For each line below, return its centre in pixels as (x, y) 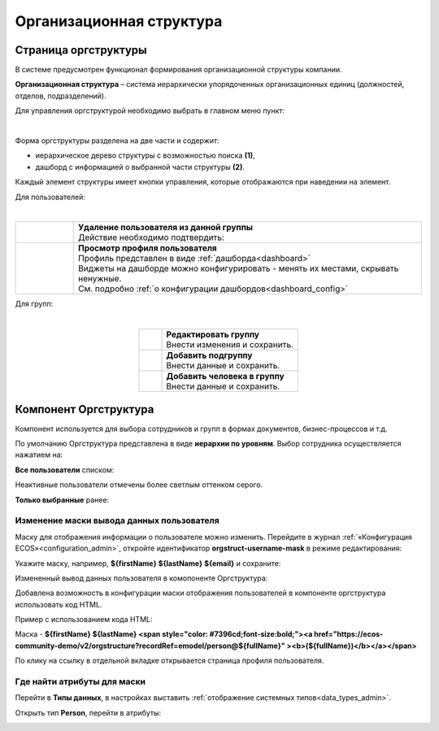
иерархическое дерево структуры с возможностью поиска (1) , (145, 155)
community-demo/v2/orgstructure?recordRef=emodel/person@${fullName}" (150, 646)
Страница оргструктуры (81, 50)
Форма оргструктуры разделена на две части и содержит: (117, 141)
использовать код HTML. (59, 604)
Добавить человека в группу (225, 376)
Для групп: (34, 304)
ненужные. (100, 279)
